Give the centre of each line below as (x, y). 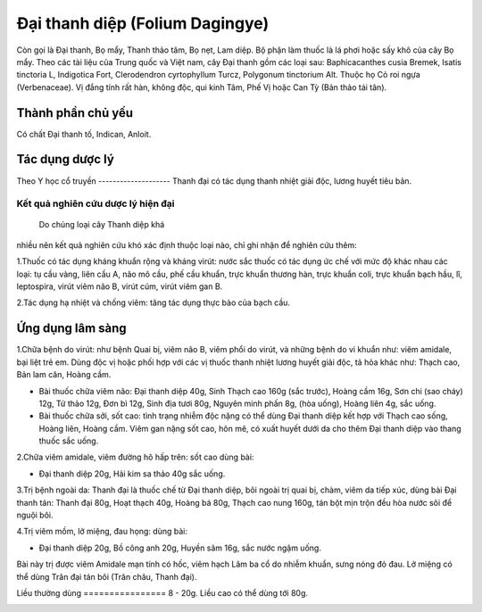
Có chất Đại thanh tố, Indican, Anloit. (84, 134)
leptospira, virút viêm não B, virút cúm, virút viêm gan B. (120, 286)
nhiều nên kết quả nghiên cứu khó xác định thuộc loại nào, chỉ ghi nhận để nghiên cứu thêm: (187, 244)
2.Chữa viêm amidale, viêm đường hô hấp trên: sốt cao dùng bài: (135, 457)
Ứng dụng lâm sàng (71, 329)
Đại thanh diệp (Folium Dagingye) (143, 23)
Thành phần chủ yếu (75, 113)
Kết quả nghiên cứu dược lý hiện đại (96, 203)
